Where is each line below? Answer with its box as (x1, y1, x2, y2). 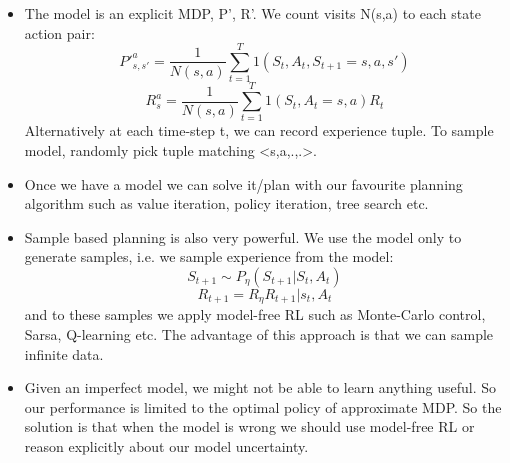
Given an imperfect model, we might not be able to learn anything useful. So (24, 377, 497, 398)
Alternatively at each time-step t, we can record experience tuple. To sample (24, 120, 494, 141)
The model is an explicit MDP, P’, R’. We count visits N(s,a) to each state (24, 3, 481, 23)
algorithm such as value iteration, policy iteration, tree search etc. (24, 193, 429, 214)
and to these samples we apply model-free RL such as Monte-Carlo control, (24, 304, 486, 325)
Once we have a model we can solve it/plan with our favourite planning (24, 173, 463, 194)
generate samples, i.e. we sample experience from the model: (24, 246, 394, 267)
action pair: (24, 22, 95, 43)
